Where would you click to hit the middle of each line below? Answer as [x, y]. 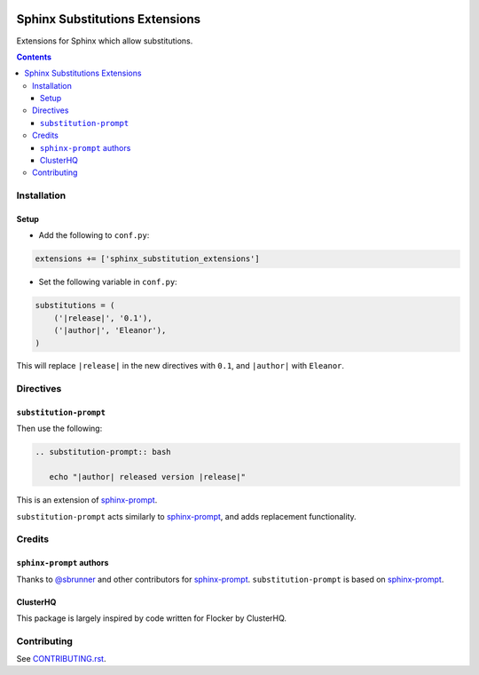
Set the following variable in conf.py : [108, 282]
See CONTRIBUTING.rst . [61, 659]
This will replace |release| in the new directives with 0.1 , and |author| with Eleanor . [181, 366]
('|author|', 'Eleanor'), [110, 330]
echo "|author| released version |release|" [147, 477]
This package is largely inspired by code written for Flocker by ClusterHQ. [152, 618]
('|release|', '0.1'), [103, 318]
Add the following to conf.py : [94, 235]
